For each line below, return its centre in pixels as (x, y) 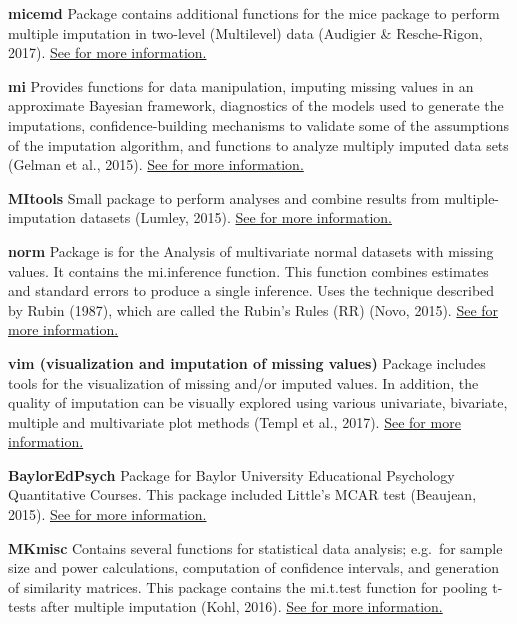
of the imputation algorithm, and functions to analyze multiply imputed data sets (258, 144)
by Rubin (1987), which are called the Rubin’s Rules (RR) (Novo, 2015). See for (253, 309)
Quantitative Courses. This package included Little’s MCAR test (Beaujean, (242, 494)
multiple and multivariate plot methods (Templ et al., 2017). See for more (234, 421)
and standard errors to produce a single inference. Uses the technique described (251, 290)
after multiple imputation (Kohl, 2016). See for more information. (241, 606)
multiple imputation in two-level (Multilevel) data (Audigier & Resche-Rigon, (245, 32)
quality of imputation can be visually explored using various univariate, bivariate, (258, 402)
